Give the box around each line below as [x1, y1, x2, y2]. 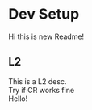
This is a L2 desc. [8, 76, 67, 86]
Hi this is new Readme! [8, 32, 85, 41]
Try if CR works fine [8, 85, 75, 95]
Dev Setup [8, 5, 80, 23]
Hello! [8, 94, 28, 104]
